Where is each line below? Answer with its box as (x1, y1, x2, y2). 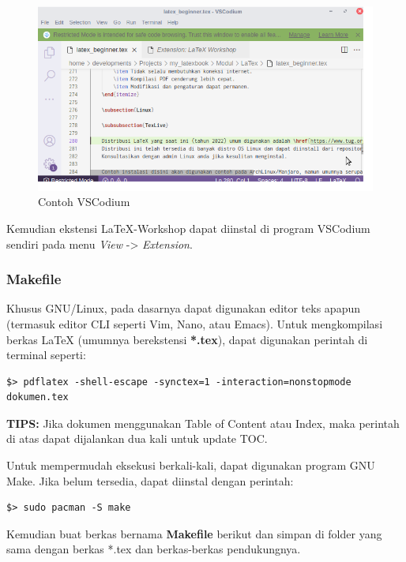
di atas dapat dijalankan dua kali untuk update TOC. (6, 430, 268, 447)
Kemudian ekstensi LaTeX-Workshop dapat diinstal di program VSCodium (6, 219, 370, 236)
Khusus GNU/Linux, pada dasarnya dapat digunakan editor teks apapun (6, 300, 360, 317)
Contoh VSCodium (38, 193, 130, 210)
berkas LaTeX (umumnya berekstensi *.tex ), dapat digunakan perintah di (6, 331, 368, 347)
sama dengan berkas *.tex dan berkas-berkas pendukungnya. (6, 541, 301, 557)
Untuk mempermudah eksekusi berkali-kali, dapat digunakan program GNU (6, 457, 375, 474)
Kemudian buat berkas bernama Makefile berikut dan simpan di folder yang (6, 525, 382, 541)
